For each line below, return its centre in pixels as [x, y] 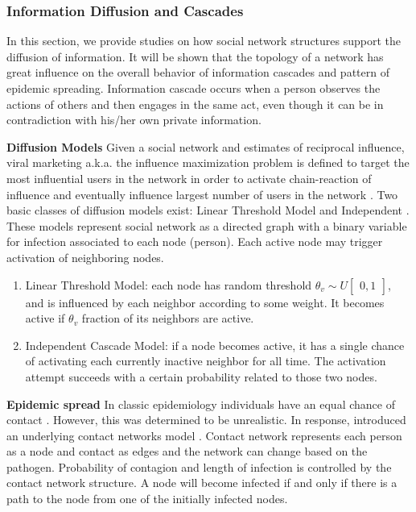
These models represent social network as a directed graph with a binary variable [207, 225]
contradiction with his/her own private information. [134, 120]
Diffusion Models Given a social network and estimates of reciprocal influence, [206, 146]
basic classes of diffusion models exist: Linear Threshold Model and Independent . [208, 210]
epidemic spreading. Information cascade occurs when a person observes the [194, 88]
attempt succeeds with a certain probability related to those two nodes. [201, 376]
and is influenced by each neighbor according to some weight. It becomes [205, 302]
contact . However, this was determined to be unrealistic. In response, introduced [206, 420]
